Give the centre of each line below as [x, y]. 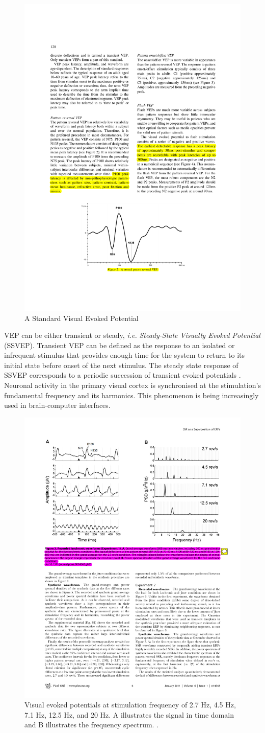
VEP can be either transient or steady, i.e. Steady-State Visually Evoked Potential [132, 335]
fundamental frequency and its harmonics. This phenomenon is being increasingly [131, 395]
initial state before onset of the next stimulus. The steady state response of [121, 365]
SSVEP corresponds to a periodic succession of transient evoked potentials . [123, 375]
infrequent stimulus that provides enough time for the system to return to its [124, 355]
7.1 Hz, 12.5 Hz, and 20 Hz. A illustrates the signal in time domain [129, 714]
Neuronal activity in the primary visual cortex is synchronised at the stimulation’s [132, 385]
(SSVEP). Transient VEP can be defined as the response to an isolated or [120, 345]
